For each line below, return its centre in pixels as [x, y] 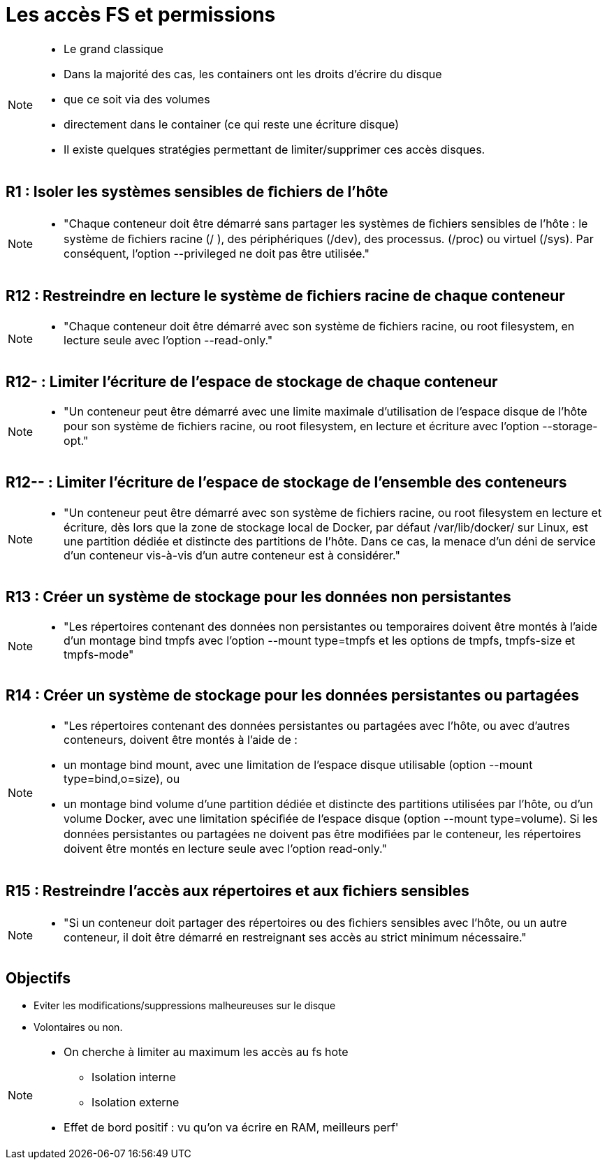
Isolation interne [134, 1077]
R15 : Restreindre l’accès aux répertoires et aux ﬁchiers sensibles [237, 891]
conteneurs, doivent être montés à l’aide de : [181, 739]
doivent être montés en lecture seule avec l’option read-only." [225, 848]
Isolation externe [136, 1102]
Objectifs [38, 979]
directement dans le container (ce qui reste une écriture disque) [232, 124]
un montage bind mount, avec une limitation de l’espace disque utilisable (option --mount [298, 764]
